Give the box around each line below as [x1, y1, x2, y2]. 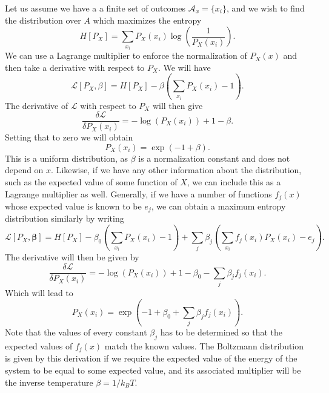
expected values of [5, 339, 73, 352]
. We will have [158, 61, 211, 73]
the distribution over [5, 13, 81, 26]
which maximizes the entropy [93, 13, 202, 26]
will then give [152, 99, 203, 111]
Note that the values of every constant [5, 326, 147, 339]
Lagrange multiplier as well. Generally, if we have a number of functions [5, 187, 272, 200]
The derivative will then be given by [5, 251, 139, 263]
